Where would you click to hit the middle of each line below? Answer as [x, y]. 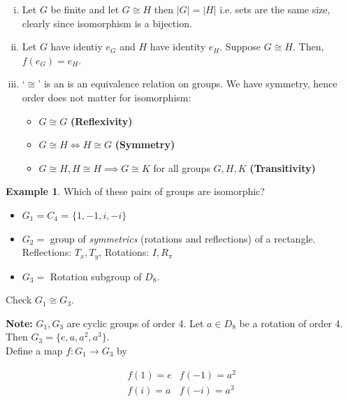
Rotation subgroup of [96, 276]
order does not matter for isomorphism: [107, 97]
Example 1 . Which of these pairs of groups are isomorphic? [135, 191]
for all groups [182, 167]
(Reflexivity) [101, 121]
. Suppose [240, 46]
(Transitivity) [283, 167]
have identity [178, 46]
